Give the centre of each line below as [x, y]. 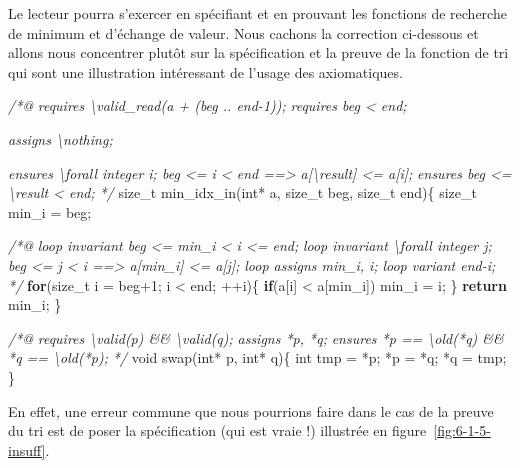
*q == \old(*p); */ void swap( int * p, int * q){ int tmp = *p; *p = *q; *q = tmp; [257, 357]
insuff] [27, 449]
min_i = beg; [50, 211]
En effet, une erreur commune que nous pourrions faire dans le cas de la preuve [251, 410]
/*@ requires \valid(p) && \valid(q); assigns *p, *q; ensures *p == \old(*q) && [256, 337]
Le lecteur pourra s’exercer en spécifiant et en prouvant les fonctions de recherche [257, 13]
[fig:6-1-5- [462, 430]
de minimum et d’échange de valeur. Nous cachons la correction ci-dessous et [243, 32]
